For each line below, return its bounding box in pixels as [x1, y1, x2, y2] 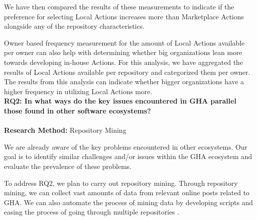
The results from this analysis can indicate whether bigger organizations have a [4, 76, 244, 87]
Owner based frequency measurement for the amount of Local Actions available [4, 37, 245, 48]
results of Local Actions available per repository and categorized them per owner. [4, 66, 251, 77]
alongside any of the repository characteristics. [4, 21, 145, 31]
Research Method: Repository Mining [4, 125, 127, 135]
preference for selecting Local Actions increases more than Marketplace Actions [4, 11, 244, 21]
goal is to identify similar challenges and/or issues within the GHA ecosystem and [4, 151, 253, 162]
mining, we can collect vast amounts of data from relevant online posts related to [4, 187, 250, 198]
